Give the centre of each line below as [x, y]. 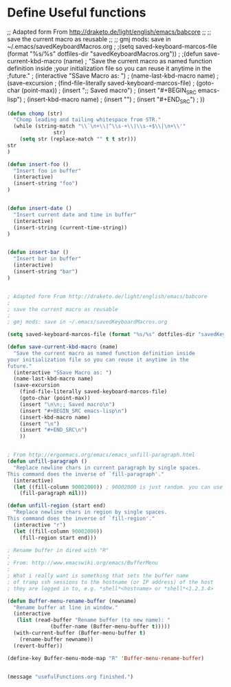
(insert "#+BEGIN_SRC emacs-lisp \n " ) [74, 411]
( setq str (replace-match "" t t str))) [78, 139]
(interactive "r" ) [40, 525]
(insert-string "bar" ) [46, 272]
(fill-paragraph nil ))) [54, 494]
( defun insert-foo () [38, 164]
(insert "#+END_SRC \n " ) [54, 430]
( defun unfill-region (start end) [57, 506]
